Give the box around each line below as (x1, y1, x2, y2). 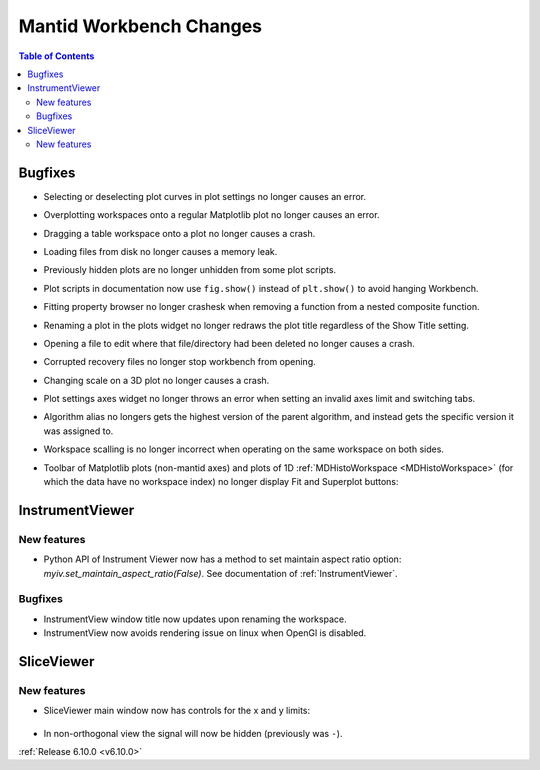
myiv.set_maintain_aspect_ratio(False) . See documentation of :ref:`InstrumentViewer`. (43, 567, 398, 579)
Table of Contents (18, 50, 95, 62)
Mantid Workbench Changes (18, 15, 262, 37)
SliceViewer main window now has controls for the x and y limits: (43, 705, 311, 717)
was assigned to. (43, 425, 114, 437)
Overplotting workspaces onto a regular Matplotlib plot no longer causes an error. (43, 209, 380, 221)
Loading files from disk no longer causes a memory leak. (43, 245, 278, 257)
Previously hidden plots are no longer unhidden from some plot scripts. (43, 264, 337, 276)
